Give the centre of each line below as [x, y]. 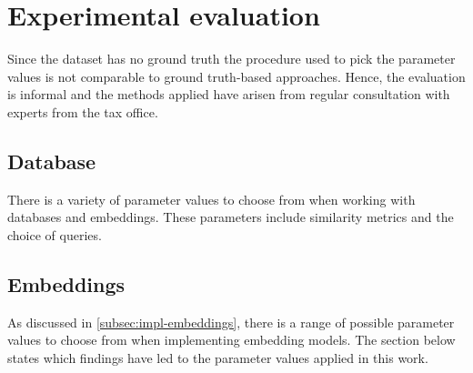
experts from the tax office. [83, 111]
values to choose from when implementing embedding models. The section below [231, 340]
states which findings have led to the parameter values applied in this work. [218, 357]
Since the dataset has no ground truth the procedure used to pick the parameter [231, 59]
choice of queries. [55, 234]
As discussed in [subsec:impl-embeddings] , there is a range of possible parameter [231, 322]
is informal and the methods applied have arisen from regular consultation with [229, 94]
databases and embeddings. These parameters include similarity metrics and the [231, 217]
